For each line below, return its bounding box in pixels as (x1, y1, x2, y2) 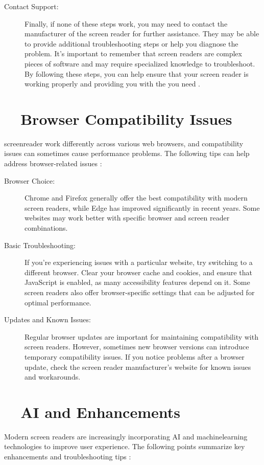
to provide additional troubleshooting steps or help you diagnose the (25, 38, 238, 49)
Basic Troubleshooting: (4, 239, 76, 250)
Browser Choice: (4, 175, 55, 186)
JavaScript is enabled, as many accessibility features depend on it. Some (25, 277, 250, 287)
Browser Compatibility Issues (20, 108, 232, 129)
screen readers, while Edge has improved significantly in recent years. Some (25, 202, 260, 213)
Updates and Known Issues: (4, 314, 91, 325)
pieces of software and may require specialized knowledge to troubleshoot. (25, 58, 255, 69)
